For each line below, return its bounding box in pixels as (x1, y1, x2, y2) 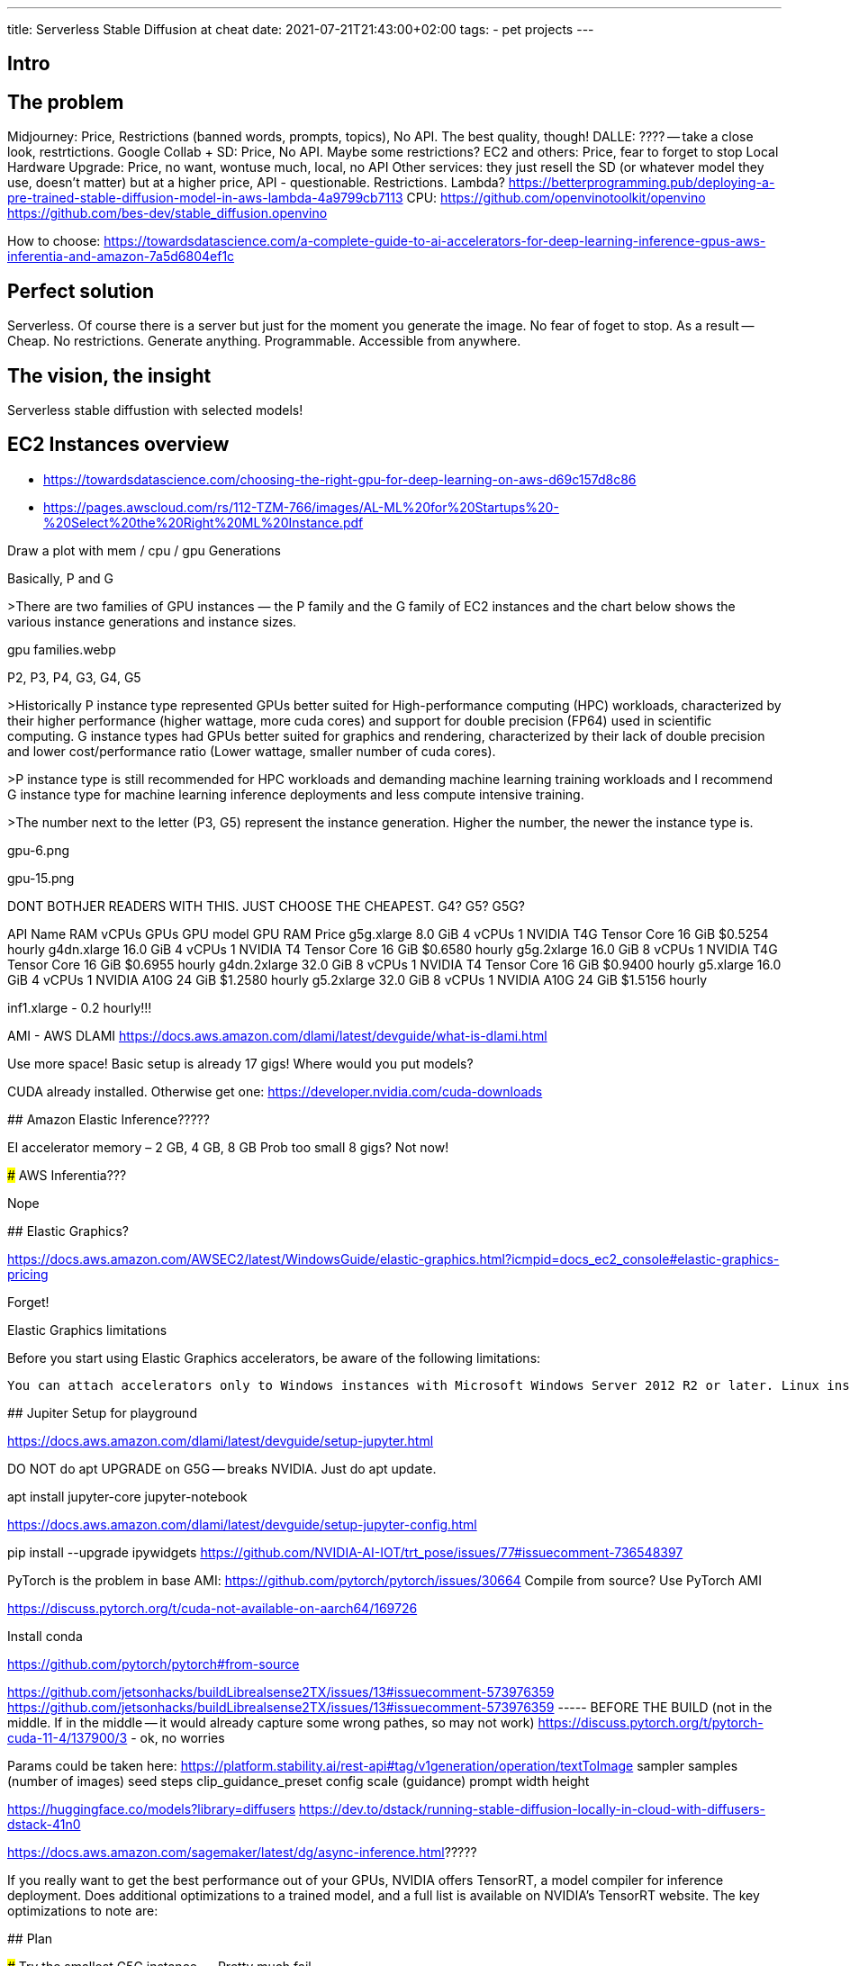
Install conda (7, 1628, 83, 1644)
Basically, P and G (7, 570, 113, 586)
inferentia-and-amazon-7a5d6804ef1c (7, 248, 235, 265)
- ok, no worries (131, 1729, 225, 1745)
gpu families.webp (7, 641, 116, 657)
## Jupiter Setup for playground (7, 1404, 197, 1420)
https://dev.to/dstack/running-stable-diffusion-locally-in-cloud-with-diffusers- (299, 1800, 765, 1817)
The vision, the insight (7, 364, 212, 387)
